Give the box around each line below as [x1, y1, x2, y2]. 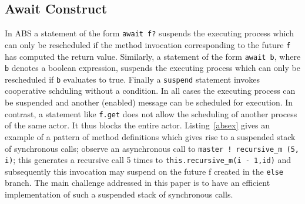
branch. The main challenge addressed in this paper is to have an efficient [5, 176, 270, 189]
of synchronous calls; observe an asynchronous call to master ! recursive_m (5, [5, 142, 299, 154]
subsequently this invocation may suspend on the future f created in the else [5, 165, 284, 177]
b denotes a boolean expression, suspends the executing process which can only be [5, 62, 300, 74]
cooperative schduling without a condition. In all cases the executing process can [5, 84, 296, 97]
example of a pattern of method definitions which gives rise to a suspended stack [5, 130, 296, 142]
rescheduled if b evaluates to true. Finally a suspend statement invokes [5, 73, 260, 85]
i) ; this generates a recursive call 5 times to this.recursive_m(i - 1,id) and [5, 154, 291, 166]
